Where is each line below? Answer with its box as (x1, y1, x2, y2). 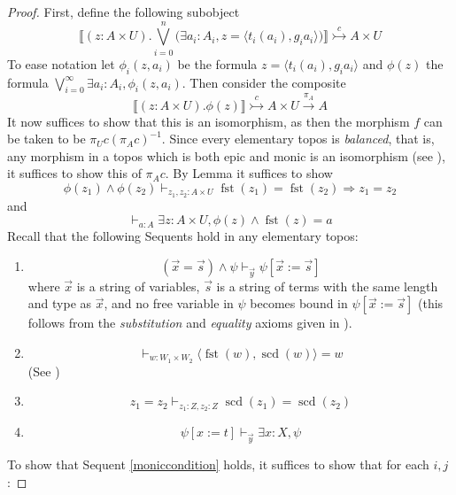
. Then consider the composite (182, 73, 346, 91)
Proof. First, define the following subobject (7, 3, 240, 20)
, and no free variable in (104, 294, 234, 313)
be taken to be (7, 129, 86, 148)
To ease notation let (7, 54, 115, 73)
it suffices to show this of (7, 164, 142, 182)
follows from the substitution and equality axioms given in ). (27, 313, 352, 332)
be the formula (177, 54, 258, 73)
